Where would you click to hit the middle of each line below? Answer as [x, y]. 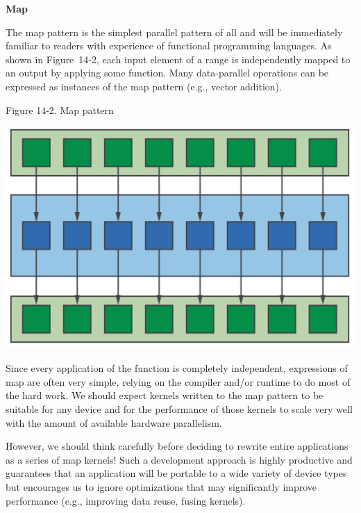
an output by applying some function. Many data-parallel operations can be [167, 73]
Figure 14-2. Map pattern [60, 109]
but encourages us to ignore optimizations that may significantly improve [161, 486]
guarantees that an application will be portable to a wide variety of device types [176, 473]
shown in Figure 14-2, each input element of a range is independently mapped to [178, 59]
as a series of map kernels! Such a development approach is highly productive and [179, 459]
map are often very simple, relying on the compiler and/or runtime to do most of [178, 381]
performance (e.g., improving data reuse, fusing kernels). [126, 500]
